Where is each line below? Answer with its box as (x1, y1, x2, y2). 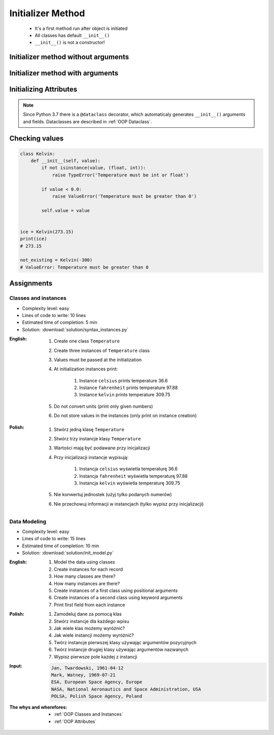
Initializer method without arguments (9, 53, 129, 61)
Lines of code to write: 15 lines (22, 536, 86, 542)
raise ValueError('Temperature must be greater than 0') (52, 193, 197, 199)
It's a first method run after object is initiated (35, 25, 128, 31)
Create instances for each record (54, 566, 123, 572)
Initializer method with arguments (9, 69, 119, 78)
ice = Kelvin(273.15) (20, 229, 74, 234)
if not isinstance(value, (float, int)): (41, 165, 146, 171)
